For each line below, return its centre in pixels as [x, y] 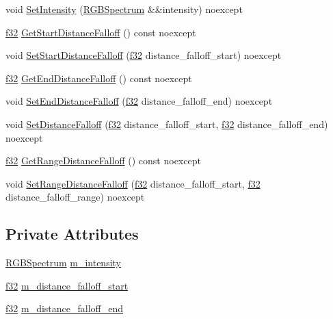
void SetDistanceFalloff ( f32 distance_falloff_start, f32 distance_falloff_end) [167, 124]
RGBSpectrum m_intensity [64, 263]
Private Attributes [72, 234]
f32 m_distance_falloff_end [64, 308]
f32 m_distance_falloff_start [67, 285]
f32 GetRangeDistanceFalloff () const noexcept [103, 161]
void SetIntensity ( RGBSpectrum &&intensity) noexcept [124, 9]
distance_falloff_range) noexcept [75, 197]
